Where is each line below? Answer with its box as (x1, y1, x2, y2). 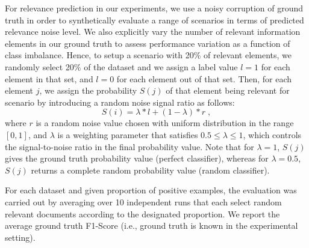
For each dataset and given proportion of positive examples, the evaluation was (5, 184, 297, 196)
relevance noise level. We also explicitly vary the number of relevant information (5, 25, 301, 38)
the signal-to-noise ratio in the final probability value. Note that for (5, 140, 254, 153)
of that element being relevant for (166, 84, 290, 97)
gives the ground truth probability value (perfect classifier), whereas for (5, 152, 269, 165)
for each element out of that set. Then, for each (116, 72, 292, 85)
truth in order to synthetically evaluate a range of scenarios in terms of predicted (5, 13, 304, 26)
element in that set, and (5, 72, 93, 85)
